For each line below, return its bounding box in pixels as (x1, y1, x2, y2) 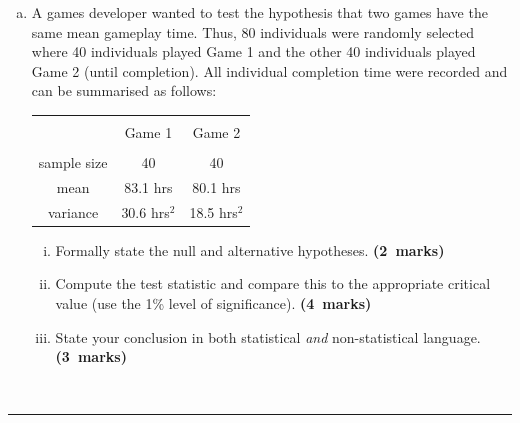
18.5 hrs (189, 201, 238, 222)
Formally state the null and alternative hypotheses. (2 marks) (55, 239, 445, 260)
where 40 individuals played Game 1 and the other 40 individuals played (31, 41, 476, 62)
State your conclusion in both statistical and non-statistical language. (55, 326, 481, 347)
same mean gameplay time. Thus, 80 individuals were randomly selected (31, 21, 474, 42)
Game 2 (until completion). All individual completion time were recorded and (31, 60, 508, 81)
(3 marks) (55, 346, 127, 367)
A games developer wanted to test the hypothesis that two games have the (31, 2, 488, 22)
